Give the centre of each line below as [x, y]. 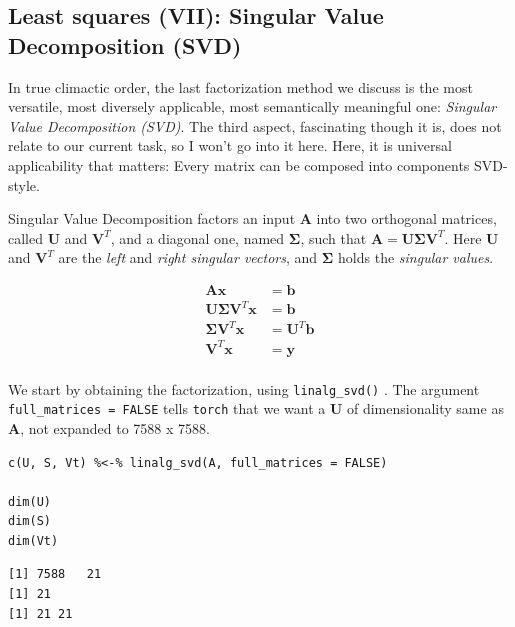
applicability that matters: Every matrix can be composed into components [239, 164]
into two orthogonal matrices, [406, 218]
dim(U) [29, 501]
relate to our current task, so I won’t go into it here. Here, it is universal [230, 145]
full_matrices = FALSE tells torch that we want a [167, 408]
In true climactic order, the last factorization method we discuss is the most [240, 86]
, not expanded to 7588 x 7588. [115, 427]
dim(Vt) [33, 540]
